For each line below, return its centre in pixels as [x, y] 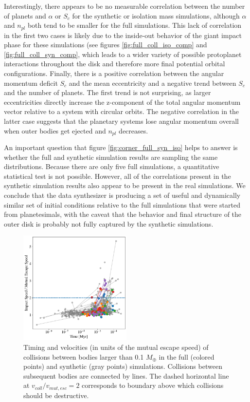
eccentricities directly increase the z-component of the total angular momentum [122, 102]
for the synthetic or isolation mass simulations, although [156, 15]
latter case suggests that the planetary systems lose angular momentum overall [121, 121]
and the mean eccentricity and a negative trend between [152, 83]
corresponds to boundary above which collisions [153, 385]
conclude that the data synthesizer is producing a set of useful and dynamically [122, 195]
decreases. [134, 130]
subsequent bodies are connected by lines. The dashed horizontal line [126, 375]
